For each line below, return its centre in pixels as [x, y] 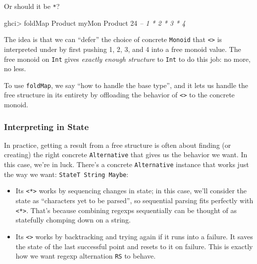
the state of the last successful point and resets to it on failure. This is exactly [134, 246]
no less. [15, 68]
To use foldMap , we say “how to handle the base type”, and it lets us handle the [126, 85]
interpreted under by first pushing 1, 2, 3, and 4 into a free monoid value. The [123, 49]
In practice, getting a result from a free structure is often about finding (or [118, 145]
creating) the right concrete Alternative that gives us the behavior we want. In [126, 154]
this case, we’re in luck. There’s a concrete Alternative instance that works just [127, 164]
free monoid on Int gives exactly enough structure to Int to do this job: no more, [127, 59]
